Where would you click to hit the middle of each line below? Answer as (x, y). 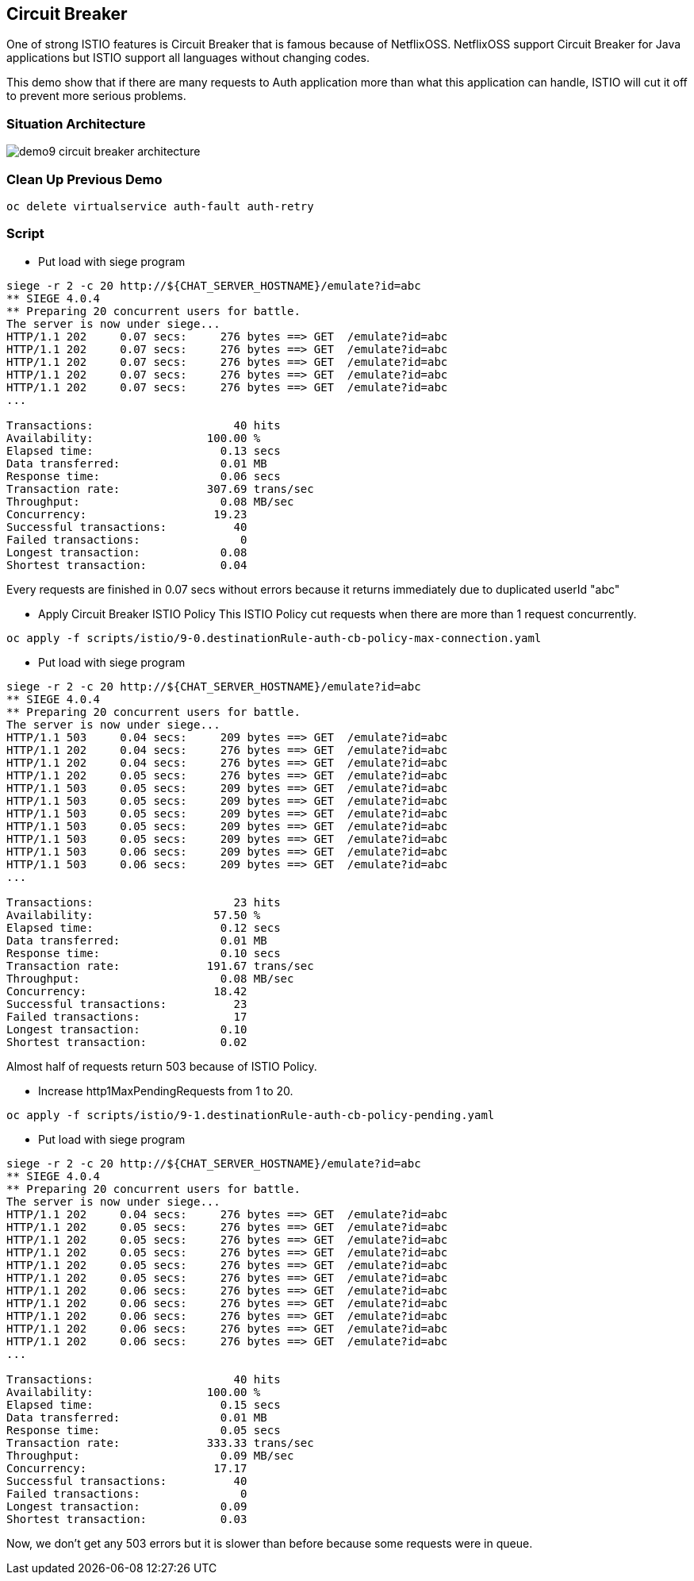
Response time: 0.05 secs (144, 1430)
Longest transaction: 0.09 (127, 1506)
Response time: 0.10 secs (144, 953)
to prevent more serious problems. (96, 96)
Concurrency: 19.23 (127, 514)
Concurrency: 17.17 (127, 1468)
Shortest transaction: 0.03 (127, 1519)
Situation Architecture (76, 123)
